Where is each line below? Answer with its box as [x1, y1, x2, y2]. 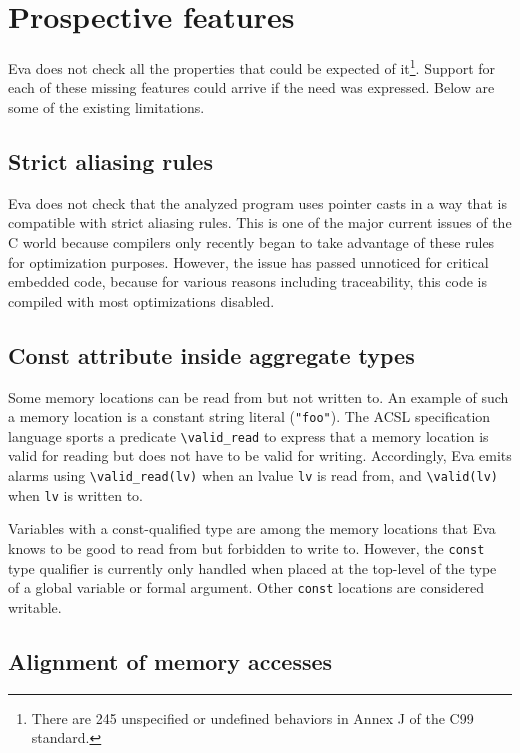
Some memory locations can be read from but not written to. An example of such [8, 386, 509, 407]
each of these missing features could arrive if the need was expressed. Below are [8, 77, 495, 98]
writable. [8, 596, 62, 617]
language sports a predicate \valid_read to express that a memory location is [8, 425, 489, 446]
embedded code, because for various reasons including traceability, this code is [8, 271, 487, 292]
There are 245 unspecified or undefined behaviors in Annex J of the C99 [31, 707, 474, 728]
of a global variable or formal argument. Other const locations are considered [8, 577, 485, 598]
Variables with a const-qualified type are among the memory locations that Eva [8, 518, 496, 539]
